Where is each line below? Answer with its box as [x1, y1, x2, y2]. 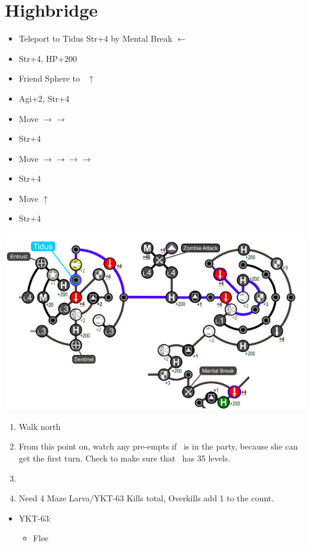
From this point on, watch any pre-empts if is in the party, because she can [18, 440, 298, 453]
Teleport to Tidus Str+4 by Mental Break [18, 32, 172, 45]
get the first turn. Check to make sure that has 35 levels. [18, 452, 231, 464]
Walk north [18, 420, 61, 432]
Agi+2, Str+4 [18, 92, 70, 104]
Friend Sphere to [18, 72, 80, 85]
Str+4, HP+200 [18, 52, 77, 64]
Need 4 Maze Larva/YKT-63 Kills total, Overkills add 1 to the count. [18, 492, 274, 504]
